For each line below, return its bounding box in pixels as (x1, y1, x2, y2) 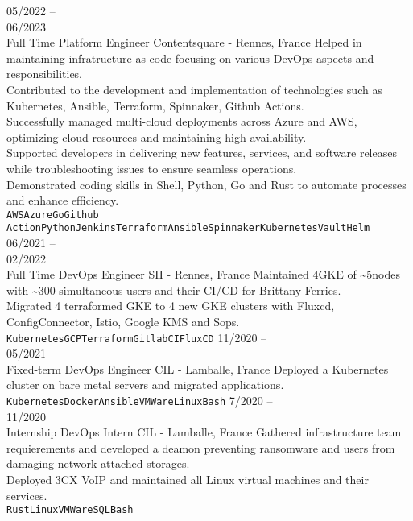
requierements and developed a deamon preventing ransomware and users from (6, 439, 395, 456)
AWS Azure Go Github (6, 209, 99, 221)
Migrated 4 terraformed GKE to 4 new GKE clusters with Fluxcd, (6, 297, 335, 314)
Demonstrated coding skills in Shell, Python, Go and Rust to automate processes (6, 176, 407, 192)
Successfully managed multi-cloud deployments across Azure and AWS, (6, 113, 357, 130)
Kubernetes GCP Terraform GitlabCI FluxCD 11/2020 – (6, 329, 267, 345)
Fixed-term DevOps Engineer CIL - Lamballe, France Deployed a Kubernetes (6, 360, 389, 377)
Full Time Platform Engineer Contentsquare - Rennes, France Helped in (6, 34, 362, 51)
